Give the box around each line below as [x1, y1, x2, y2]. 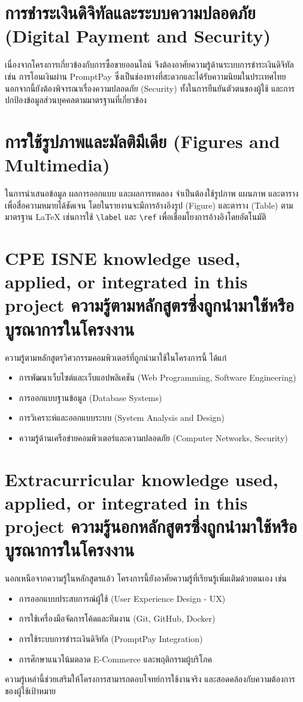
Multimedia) [5, 152, 110, 177]
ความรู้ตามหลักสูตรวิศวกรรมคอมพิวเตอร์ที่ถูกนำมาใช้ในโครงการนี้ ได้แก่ [5, 351, 227, 363]
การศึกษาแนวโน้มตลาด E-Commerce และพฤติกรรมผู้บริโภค [19, 652, 212, 665]
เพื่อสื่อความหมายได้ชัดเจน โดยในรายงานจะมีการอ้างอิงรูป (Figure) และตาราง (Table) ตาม [5, 198, 293, 211]
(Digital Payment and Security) [5, 23, 271, 48]
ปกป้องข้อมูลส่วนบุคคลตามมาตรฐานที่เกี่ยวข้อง [5, 94, 147, 106]
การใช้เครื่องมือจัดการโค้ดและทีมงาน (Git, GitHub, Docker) [19, 612, 216, 625]
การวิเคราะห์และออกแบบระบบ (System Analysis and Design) [19, 411, 225, 424]
